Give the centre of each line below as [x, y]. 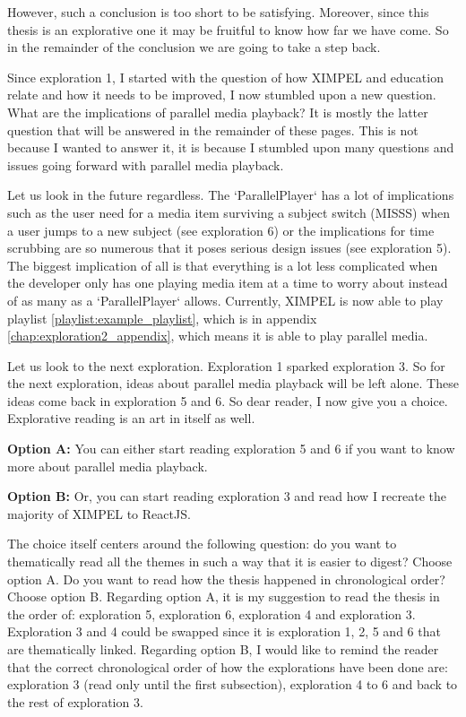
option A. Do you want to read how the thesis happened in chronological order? [226, 579]
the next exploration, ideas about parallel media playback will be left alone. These [233, 383]
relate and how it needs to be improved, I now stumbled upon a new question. [222, 95]
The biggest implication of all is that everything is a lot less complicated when [223, 265]
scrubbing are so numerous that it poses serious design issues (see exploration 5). [229, 248]
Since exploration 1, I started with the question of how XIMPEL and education [225, 77]
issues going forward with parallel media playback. [146, 164]
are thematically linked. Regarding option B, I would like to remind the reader [223, 649]
